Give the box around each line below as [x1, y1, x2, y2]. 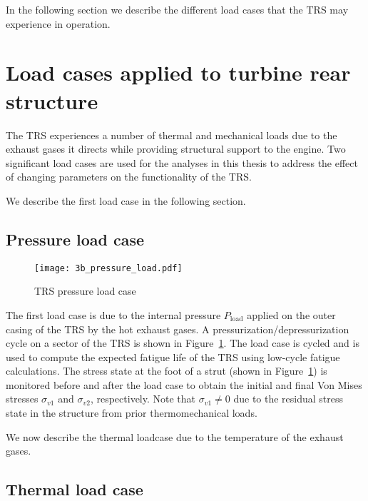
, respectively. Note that [90, 391, 196, 406]
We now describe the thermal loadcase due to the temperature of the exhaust [6, 429, 344, 444]
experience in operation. [6, 16, 111, 31]
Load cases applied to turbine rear [6, 58, 351, 87]
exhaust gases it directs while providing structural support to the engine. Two [6, 141, 346, 156]
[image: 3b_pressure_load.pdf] [34, 263, 183, 273]
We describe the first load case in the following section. [6, 193, 246, 208]
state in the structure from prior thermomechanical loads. [6, 405, 257, 420]
